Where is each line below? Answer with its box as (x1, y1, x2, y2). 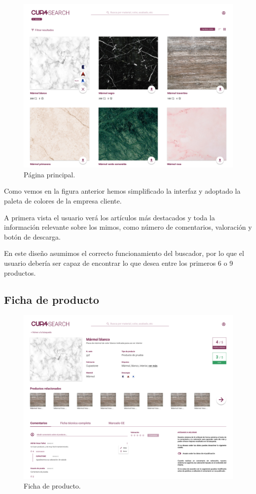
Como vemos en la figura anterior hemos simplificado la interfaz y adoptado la (4, 186, 241, 196)
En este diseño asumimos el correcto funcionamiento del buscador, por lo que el (4, 248, 244, 258)
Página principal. (24, 169, 75, 179)
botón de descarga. (4, 231, 61, 242)
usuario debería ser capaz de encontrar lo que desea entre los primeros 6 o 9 (4, 258, 233, 268)
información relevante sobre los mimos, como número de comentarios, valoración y (4, 222, 252, 232)
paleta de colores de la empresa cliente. (4, 196, 122, 206)
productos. (4, 267, 36, 278)
